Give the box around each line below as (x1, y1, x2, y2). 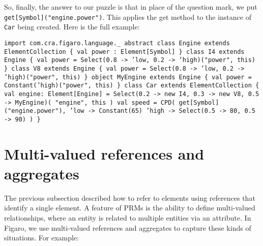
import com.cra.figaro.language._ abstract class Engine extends (4, 39, 230, 47)
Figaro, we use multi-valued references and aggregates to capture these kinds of (4, 222, 251, 233)
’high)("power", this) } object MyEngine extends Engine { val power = (4, 73, 252, 81)
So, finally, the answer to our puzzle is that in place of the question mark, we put (4, 2, 257, 12)
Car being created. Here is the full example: (4, 21, 140, 32)
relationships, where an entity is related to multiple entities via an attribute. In (4, 212, 251, 223)
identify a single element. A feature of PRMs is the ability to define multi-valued (4, 202, 255, 213)
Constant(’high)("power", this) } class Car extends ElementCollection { (4, 82, 259, 89)
